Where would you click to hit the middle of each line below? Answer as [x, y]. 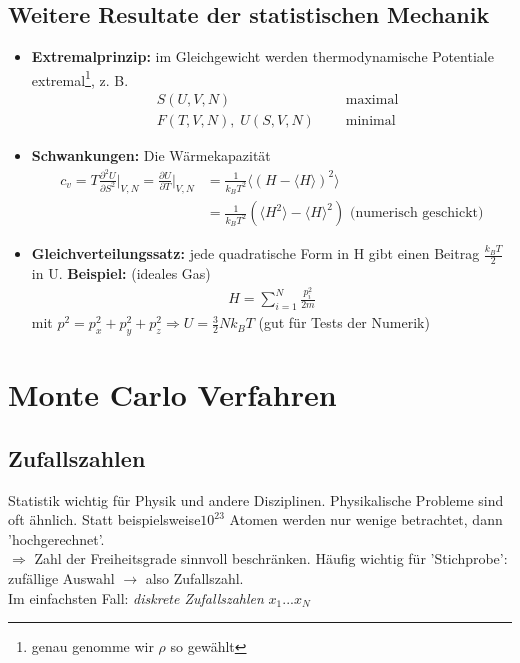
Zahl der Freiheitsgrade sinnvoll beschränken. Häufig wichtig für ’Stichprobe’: [271, 558]
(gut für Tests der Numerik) [344, 322]
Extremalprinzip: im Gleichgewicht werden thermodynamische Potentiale [262, 56]
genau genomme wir [92, 646]
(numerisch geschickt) [416, 213]
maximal [372, 100]
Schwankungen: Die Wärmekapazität [151, 155]
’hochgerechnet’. [56, 538]
